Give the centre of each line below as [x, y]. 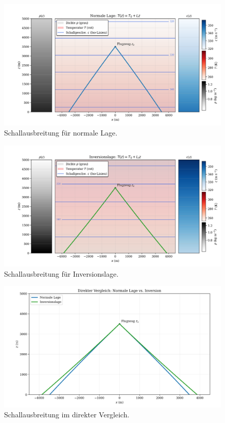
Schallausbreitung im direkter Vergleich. [67, 415]
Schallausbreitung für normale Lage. [61, 133]
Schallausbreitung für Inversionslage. [61, 273]
